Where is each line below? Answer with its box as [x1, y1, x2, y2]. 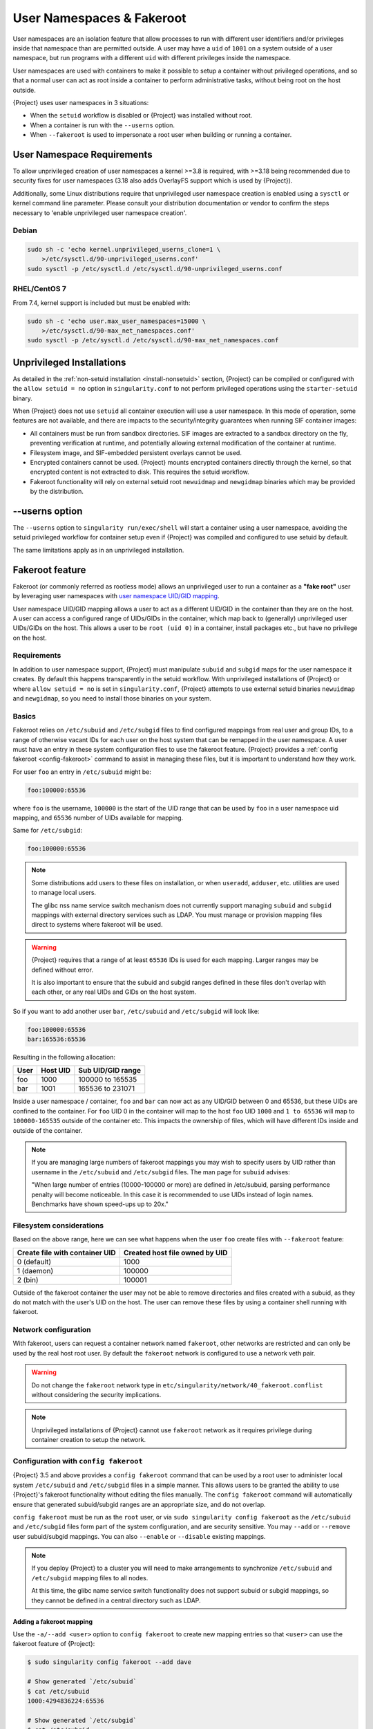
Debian [12, 225, 37, 235]
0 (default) [17, 1257, 52, 1266]
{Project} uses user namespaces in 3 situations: [12, 98, 149, 107]
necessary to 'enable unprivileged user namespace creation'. [12, 208, 187, 217]
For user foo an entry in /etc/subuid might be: [12, 768, 152, 776]
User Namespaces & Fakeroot [12, 10, 186, 26]
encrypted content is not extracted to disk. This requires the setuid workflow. [30, 468, 250, 477]
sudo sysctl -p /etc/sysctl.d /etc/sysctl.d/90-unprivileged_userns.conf [27, 265, 283, 272]
